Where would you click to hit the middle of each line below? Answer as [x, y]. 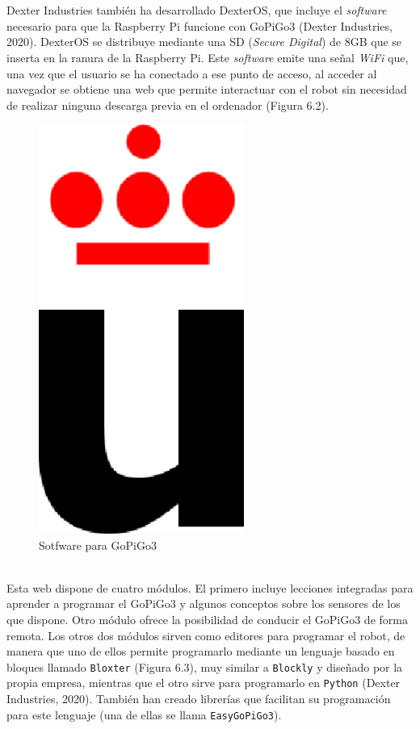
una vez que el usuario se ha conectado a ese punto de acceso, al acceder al [192, 73]
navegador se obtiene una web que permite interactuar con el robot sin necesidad [207, 89]
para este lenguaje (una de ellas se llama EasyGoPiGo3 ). [144, 714]
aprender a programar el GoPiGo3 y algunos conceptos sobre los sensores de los [204, 603]
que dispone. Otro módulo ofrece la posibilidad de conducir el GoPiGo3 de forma [207, 619]
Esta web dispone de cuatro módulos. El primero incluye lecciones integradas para [210, 587]
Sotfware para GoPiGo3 [98, 545]
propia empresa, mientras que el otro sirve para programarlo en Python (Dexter [204, 683]
